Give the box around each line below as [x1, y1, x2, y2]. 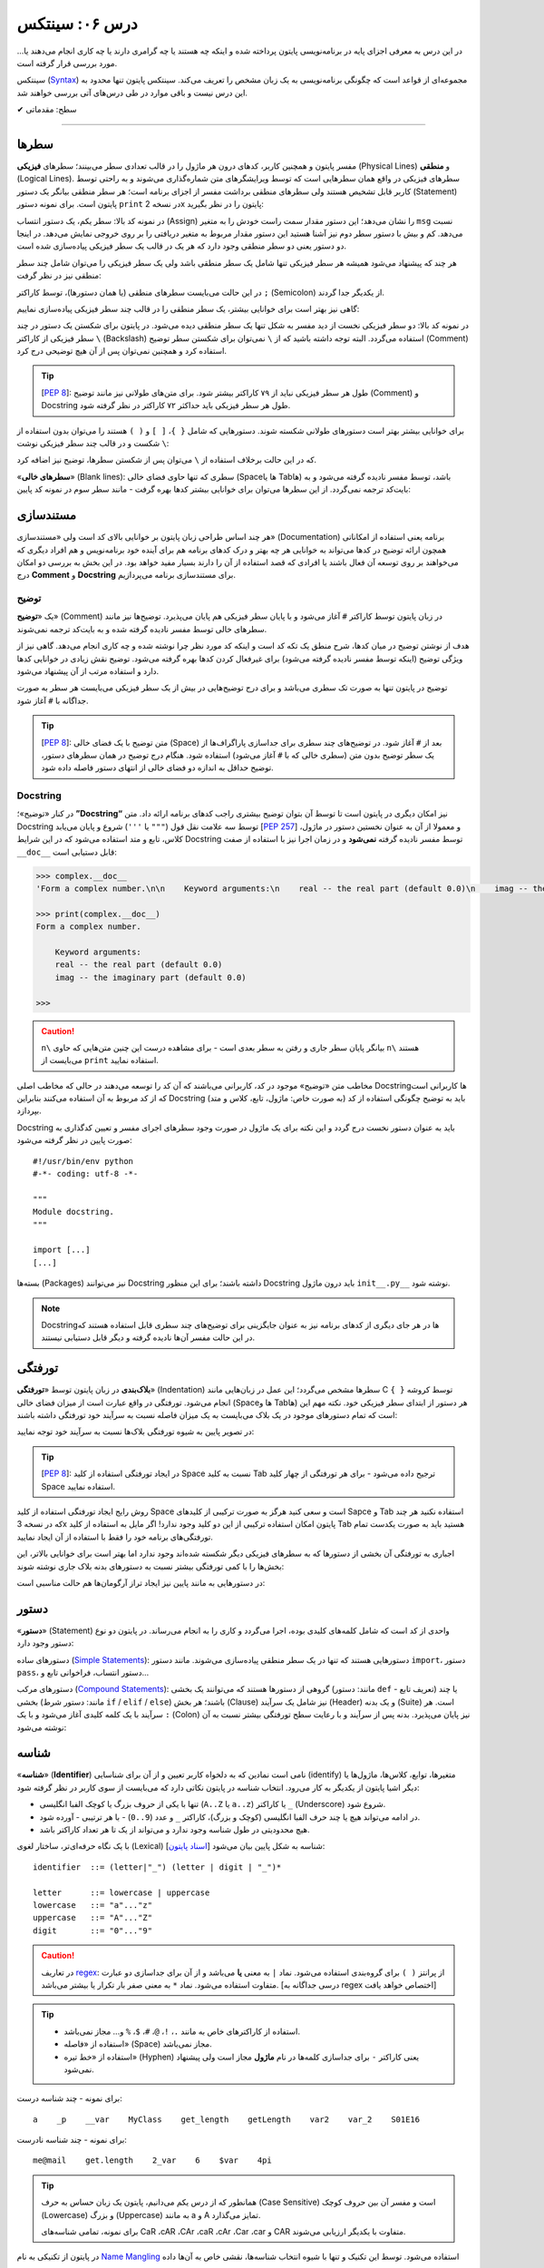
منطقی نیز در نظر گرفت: [16, 270, 102, 281]
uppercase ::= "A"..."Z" [33, 1912, 153, 1923]
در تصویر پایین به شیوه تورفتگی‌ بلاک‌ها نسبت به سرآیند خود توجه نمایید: [16, 1426, 255, 1437]
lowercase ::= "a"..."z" [33, 1901, 153, 1910]
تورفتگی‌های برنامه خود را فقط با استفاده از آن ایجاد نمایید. [16, 1531, 213, 1542]
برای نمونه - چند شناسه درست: [16, 2093, 122, 2104]
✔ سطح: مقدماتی [16, 104, 77, 115]
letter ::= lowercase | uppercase [33, 1887, 210, 1898]
